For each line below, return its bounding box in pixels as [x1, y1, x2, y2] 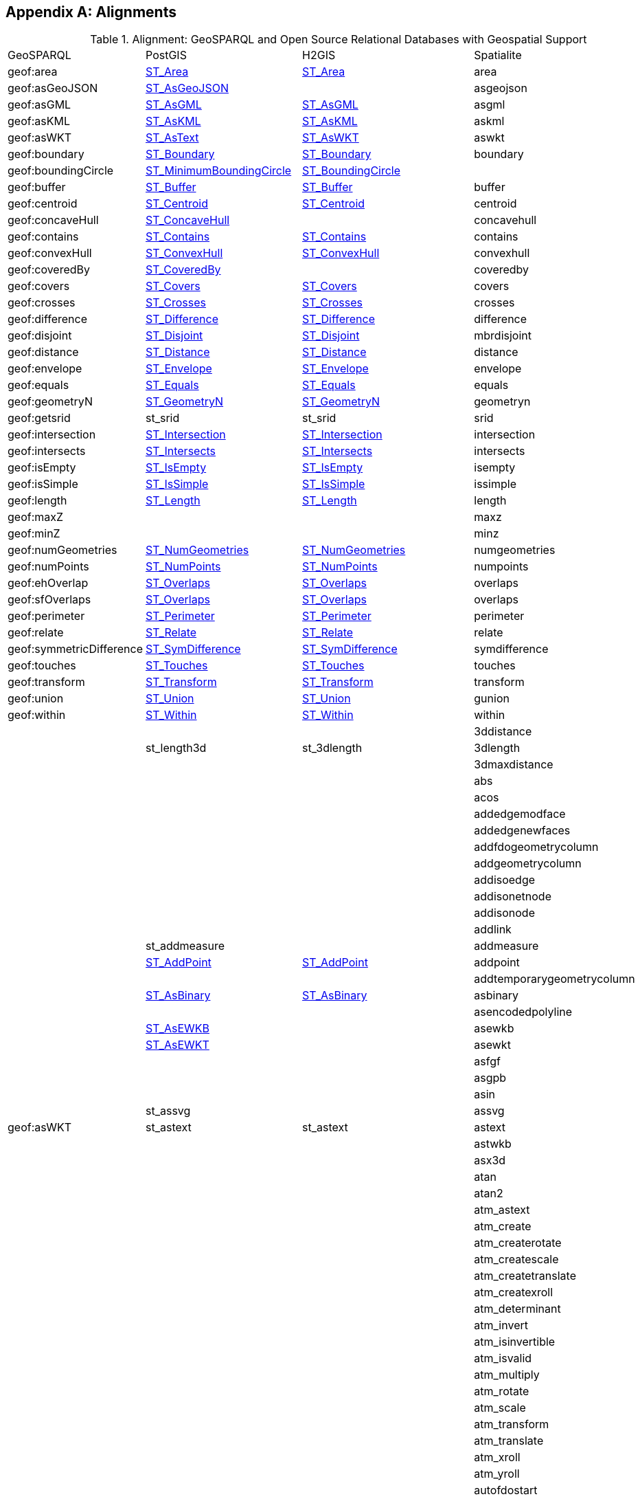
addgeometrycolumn [474, 856, 582, 871]
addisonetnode [474, 889, 551, 904]
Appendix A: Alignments [5, 3, 176, 21]
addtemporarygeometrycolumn [474, 972, 635, 986]
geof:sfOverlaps [8, 592, 91, 607]
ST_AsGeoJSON [146, 81, 229, 96]
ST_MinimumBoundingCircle [146, 164, 292, 178]
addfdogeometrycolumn [474, 840, 599, 854]
